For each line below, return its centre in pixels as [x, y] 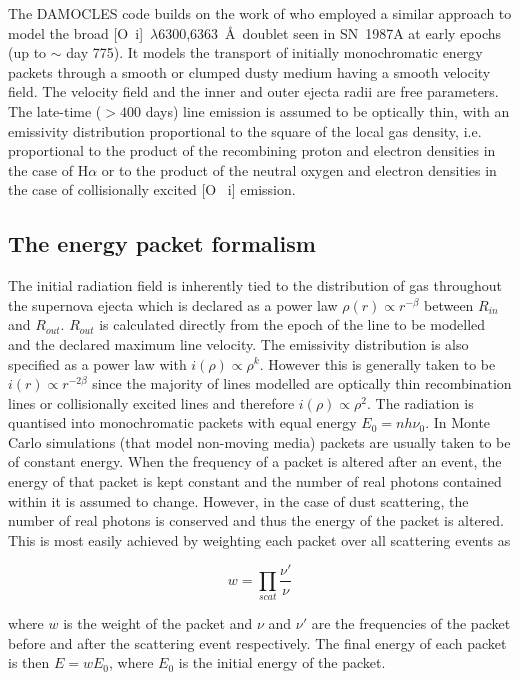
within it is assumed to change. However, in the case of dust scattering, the [238, 500]
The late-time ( [55, 110]
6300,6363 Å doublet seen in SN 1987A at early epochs [330, 32]
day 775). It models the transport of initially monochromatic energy [274, 52]
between [449, 304]
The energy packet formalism [162, 243]
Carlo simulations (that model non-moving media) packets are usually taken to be [259, 441]
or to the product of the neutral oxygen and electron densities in [299, 169]
